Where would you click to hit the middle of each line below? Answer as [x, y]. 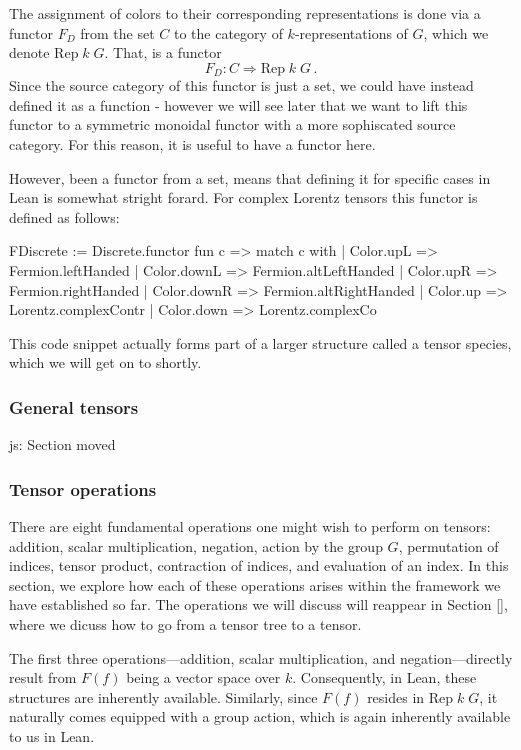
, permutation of [448, 545]
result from [43, 677]
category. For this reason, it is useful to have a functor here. [192, 144]
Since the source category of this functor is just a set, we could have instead [241, 85]
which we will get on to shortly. [105, 362]
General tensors [74, 406]
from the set [117, 32]
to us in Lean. [52, 735]
